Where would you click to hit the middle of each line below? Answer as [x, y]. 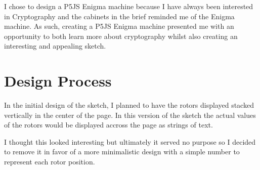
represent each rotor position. [50, 162]
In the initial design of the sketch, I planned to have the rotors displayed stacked [129, 105]
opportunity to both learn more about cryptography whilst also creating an [121, 36]
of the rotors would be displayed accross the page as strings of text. [109, 125]
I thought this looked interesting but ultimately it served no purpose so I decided [130, 141]
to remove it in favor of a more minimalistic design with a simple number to [122, 152]
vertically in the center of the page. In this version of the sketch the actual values [130, 115]
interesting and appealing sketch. [55, 46]
